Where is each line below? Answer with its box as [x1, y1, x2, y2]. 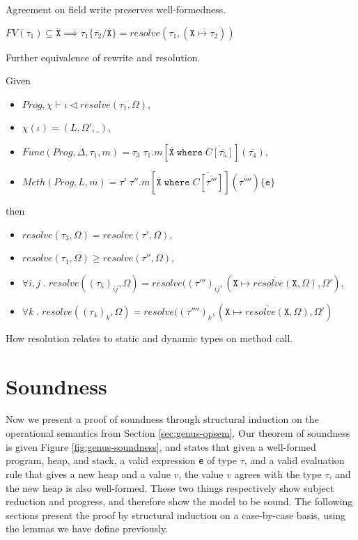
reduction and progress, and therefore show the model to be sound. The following [6, 494, 353, 509]
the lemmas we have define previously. [6, 521, 169, 536]
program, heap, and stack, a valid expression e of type [6, 453, 237, 468]
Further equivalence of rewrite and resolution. [6, 49, 201, 64]
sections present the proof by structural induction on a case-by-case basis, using [6, 507, 346, 522]
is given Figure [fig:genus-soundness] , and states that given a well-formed [6, 439, 316, 454]
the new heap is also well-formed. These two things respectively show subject [6, 480, 334, 495]
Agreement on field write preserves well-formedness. [6, 2, 226, 16]
